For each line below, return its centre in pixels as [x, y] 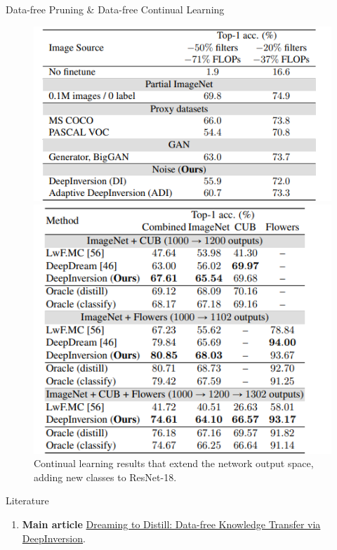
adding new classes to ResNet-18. [105, 477]
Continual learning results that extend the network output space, [174, 463]
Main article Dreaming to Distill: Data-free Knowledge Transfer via [171, 524]
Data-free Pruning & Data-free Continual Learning [115, 9]
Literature [27, 500]
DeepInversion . [54, 538]
